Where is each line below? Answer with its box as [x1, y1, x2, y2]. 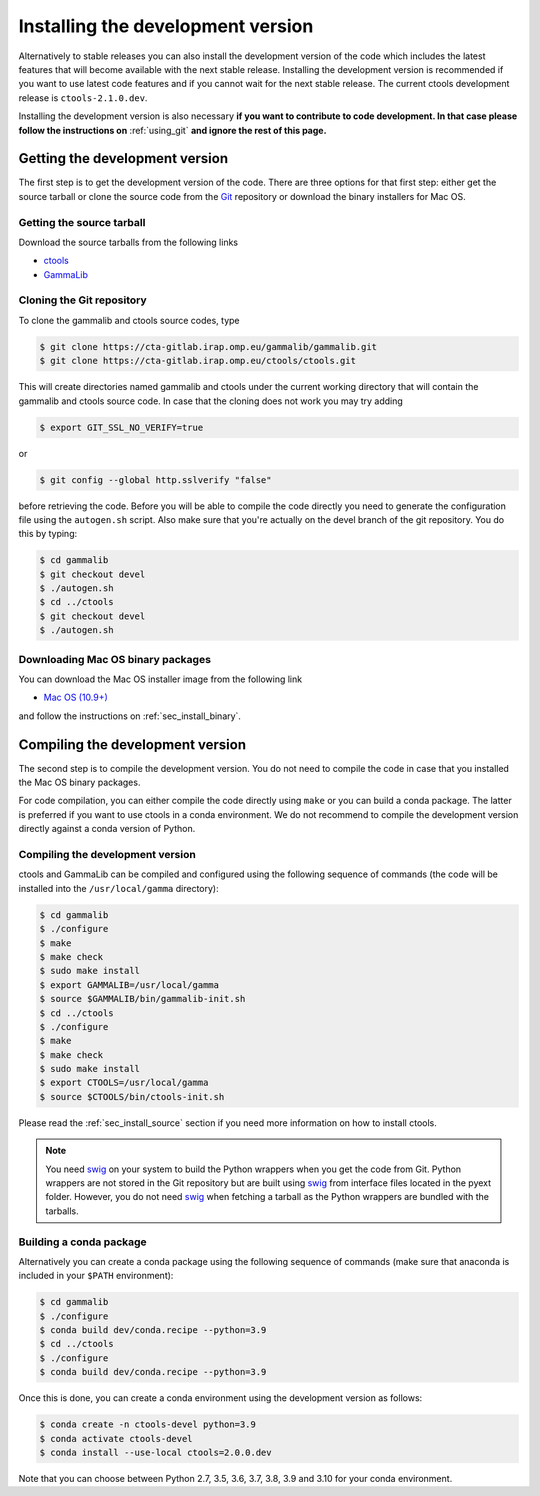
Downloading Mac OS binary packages [18, 652, 212, 666]
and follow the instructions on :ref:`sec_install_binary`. [18, 710, 242, 722]
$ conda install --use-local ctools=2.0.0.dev [39, 1447, 272, 1458]
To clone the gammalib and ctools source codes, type [18, 314, 240, 326]
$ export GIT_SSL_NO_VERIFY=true [39, 421, 204, 433]
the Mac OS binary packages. [18, 776, 141, 789]
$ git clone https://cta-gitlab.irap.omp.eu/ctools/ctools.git [39, 355, 357, 367]
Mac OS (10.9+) [43, 691, 109, 704]
